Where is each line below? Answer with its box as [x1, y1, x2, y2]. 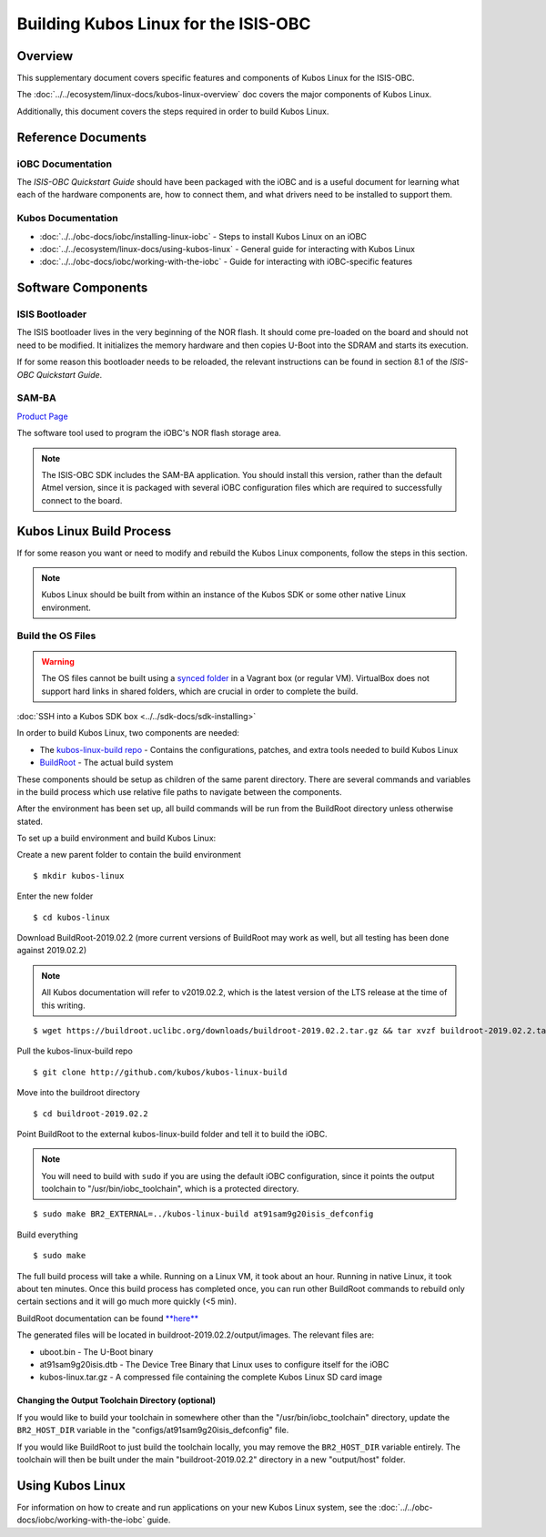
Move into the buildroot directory [16, 1087, 140, 1098]
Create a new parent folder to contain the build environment [16, 850, 241, 860]
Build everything [16, 1229, 79, 1240]
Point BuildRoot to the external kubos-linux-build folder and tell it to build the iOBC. [16, 1128, 328, 1139]
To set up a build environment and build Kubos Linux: [16, 833, 217, 844]
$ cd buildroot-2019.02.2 [33, 1108, 149, 1119]
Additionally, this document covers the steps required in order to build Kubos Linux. [16, 106, 329, 117]
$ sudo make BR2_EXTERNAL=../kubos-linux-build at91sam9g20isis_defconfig [33, 1209, 374, 1219]
